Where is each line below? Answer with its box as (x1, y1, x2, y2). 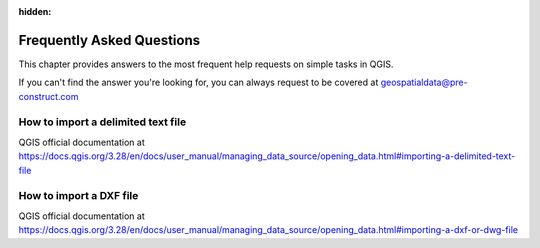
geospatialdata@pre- (380, 76, 469, 89)
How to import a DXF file (18, 189, 139, 203)
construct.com (18, 90, 79, 102)
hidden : (18, 6, 52, 17)
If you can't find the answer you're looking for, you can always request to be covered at (18, 76, 379, 89)
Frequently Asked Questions (18, 31, 201, 49)
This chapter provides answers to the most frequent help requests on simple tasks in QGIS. (18, 58, 394, 70)
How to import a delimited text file (18, 115, 187, 129)
